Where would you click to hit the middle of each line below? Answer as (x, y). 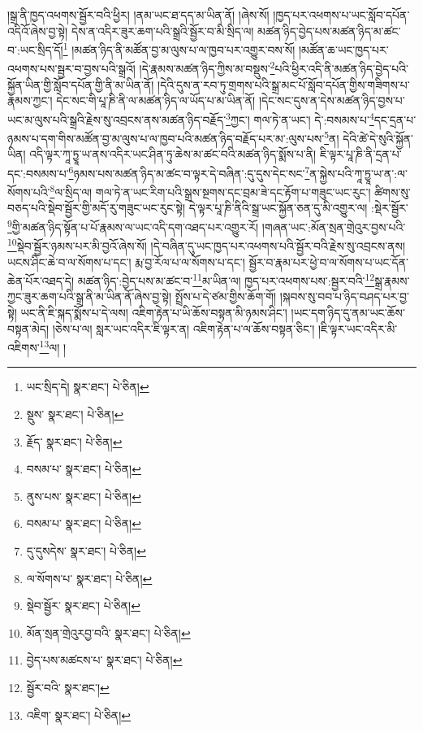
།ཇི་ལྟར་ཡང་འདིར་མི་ (358, 328)
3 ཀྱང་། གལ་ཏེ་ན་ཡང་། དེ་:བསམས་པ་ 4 (300, 118)
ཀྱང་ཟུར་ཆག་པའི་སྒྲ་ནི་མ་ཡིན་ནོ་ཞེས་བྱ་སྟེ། (90, 296)
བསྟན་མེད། (28, 328)
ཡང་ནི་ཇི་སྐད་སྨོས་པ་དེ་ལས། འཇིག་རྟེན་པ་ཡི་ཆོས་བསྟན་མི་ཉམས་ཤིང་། (154, 312)
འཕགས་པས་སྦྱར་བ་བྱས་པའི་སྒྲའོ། (71, 69)
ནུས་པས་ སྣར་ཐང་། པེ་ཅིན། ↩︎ (84, 496)
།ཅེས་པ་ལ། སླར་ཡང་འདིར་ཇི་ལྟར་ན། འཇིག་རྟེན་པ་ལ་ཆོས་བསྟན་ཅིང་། (183, 328)
